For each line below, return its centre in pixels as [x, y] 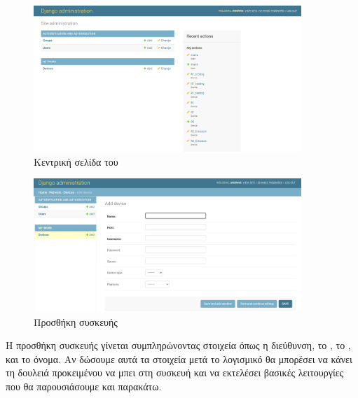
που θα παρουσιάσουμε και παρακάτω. [84, 386]
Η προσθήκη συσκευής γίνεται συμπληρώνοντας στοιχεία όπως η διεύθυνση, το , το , [178, 345]
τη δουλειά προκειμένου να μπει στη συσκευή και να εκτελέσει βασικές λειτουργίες [175, 372]
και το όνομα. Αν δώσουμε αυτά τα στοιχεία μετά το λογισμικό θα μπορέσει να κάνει [179, 358]
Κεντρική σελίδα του [76, 161]
